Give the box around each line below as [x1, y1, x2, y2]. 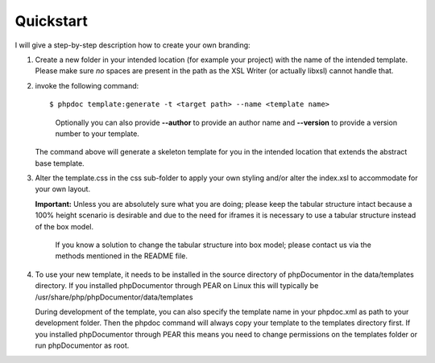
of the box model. [35, 221, 94, 231]
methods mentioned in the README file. [55, 251, 188, 261]
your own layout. [35, 184, 91, 194]
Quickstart [14, 12, 89, 30]
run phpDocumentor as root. [35, 340, 130, 350]
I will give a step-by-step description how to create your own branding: [14, 40, 251, 50]
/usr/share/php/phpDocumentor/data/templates [35, 292, 193, 302]
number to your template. [55, 129, 140, 138]
